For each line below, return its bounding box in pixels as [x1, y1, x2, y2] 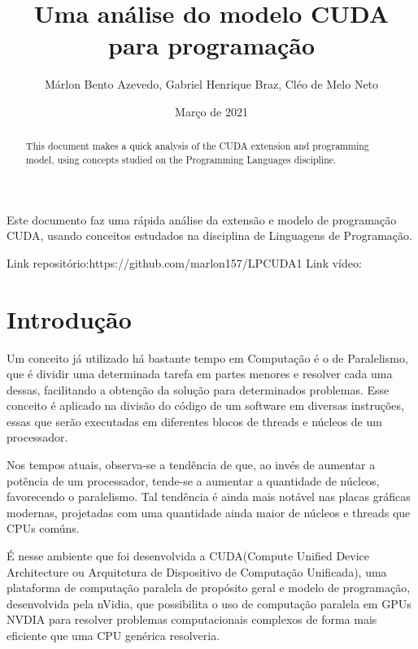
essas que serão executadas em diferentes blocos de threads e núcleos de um [7, 412, 382, 429]
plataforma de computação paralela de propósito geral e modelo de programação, [7, 579, 411, 596]
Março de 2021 [175, 102, 248, 120]
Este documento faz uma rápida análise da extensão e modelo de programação [7, 211, 397, 228]
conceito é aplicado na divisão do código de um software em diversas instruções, [7, 397, 404, 414]
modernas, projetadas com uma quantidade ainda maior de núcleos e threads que [7, 503, 411, 521]
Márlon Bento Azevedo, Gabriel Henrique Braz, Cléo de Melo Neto [44, 76, 379, 93]
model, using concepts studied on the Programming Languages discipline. [25, 152, 337, 166]
